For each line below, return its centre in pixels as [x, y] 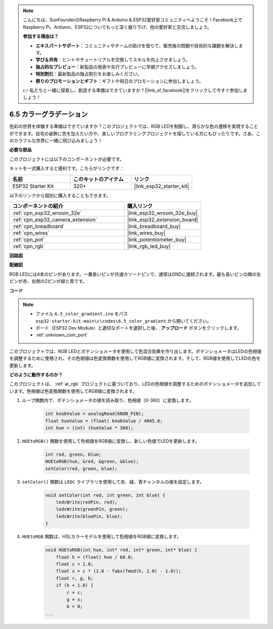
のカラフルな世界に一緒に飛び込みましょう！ [56, 140]
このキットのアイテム [98, 179]
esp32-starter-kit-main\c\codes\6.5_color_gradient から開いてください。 [124, 321]
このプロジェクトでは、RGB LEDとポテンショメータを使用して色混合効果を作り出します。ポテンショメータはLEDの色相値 [135, 351]
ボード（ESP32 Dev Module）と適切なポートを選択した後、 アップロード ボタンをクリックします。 [139, 328]
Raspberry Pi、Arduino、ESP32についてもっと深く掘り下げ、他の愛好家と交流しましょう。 [117, 27]
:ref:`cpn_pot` [29, 239]
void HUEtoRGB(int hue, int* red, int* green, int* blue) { [121, 550]
